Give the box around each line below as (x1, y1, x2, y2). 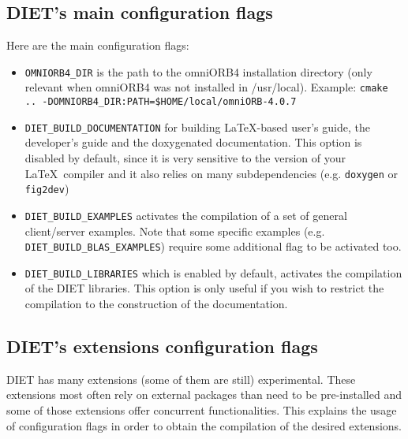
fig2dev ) (24, 180, 69, 197)
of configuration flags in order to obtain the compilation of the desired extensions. (6, 417, 402, 433)
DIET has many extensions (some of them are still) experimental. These (6, 370, 356, 387)
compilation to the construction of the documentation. (24, 296, 288, 312)
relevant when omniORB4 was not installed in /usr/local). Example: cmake (24, 79, 388, 95)
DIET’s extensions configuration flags (6, 334, 318, 359)
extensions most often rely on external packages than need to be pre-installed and (6, 386, 402, 403)
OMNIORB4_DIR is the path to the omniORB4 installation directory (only (24, 63, 372, 80)
